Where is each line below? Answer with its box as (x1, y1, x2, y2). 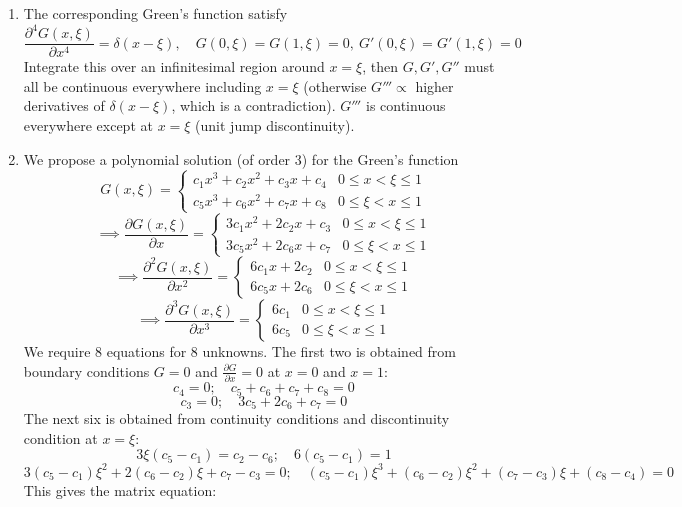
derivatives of (23, 95, 105, 116)
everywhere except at (23, 114, 153, 135)
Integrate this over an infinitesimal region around (23, 56, 325, 77)
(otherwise (303, 75, 367, 96)
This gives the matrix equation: (23, 479, 217, 500)
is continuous (365, 95, 446, 116)
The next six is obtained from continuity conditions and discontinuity (23, 408, 450, 429)
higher (415, 75, 454, 96)
